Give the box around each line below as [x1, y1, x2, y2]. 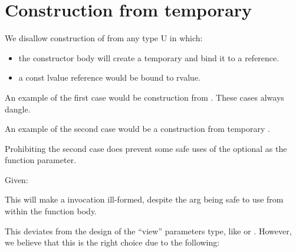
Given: [5, 173, 28, 185]
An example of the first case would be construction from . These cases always [5, 91, 284, 103]
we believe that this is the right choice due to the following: [5, 236, 220, 248]
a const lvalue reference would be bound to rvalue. [18, 71, 200, 84]
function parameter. [5, 154, 77, 166]
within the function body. [5, 205, 97, 217]
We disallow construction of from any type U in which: [5, 32, 203, 44]
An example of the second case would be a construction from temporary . [5, 122, 270, 135]
